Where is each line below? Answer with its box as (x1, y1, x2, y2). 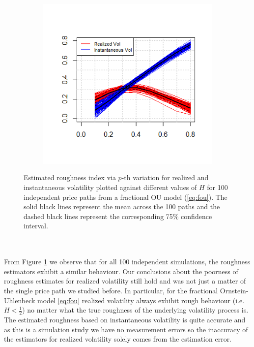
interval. (24, 221, 48, 231)
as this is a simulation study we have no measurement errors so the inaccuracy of (4, 324, 248, 334)
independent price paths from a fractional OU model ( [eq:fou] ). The (24, 191, 227, 202)
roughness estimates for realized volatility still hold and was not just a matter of (4, 276, 246, 286)
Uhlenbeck (4, 295, 35, 305)
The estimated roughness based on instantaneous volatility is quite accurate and (4, 314, 246, 324)
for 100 (207, 182, 228, 192)
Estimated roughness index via (24, 172, 116, 183)
